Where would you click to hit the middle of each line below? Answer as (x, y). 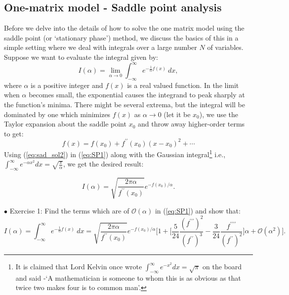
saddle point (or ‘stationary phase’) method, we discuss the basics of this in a (121, 37)
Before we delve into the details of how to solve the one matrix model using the (124, 28)
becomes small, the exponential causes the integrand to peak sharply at (137, 95)
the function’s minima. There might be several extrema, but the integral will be (124, 105)
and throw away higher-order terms (191, 124)
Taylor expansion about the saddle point (65, 124)
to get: (14, 133)
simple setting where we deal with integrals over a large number (101, 47)
